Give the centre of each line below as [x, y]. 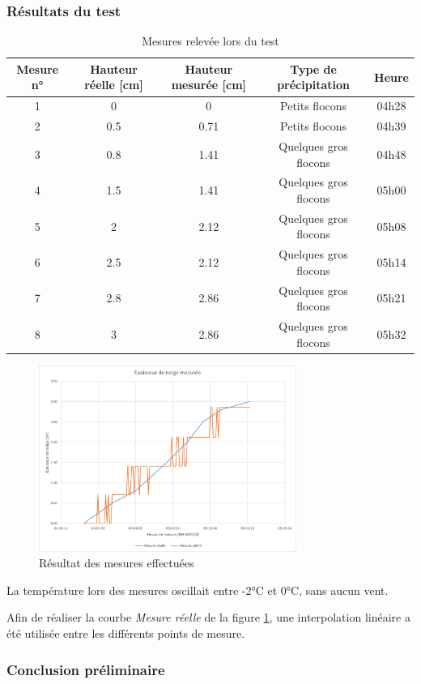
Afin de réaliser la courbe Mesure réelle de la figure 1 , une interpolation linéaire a [208, 617]
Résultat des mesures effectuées [117, 563]
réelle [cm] [114, 85]
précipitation [313, 85]
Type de [313, 68]
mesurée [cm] [209, 85]
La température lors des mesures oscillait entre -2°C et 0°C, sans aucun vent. [198, 590]
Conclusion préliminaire [86, 669]
